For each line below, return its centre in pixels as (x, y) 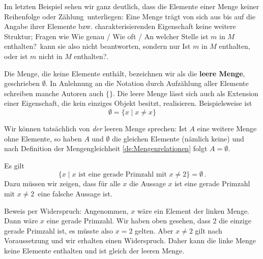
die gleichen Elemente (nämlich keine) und (178, 138)
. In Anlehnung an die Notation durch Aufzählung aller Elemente (147, 83)
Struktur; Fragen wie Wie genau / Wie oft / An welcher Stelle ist (106, 36)
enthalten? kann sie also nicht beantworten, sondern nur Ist (97, 46)
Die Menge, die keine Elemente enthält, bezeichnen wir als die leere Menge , (125, 73)
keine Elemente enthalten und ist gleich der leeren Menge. (94, 250)
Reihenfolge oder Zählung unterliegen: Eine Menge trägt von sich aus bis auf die (130, 16)
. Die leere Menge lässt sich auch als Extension (186, 93)
